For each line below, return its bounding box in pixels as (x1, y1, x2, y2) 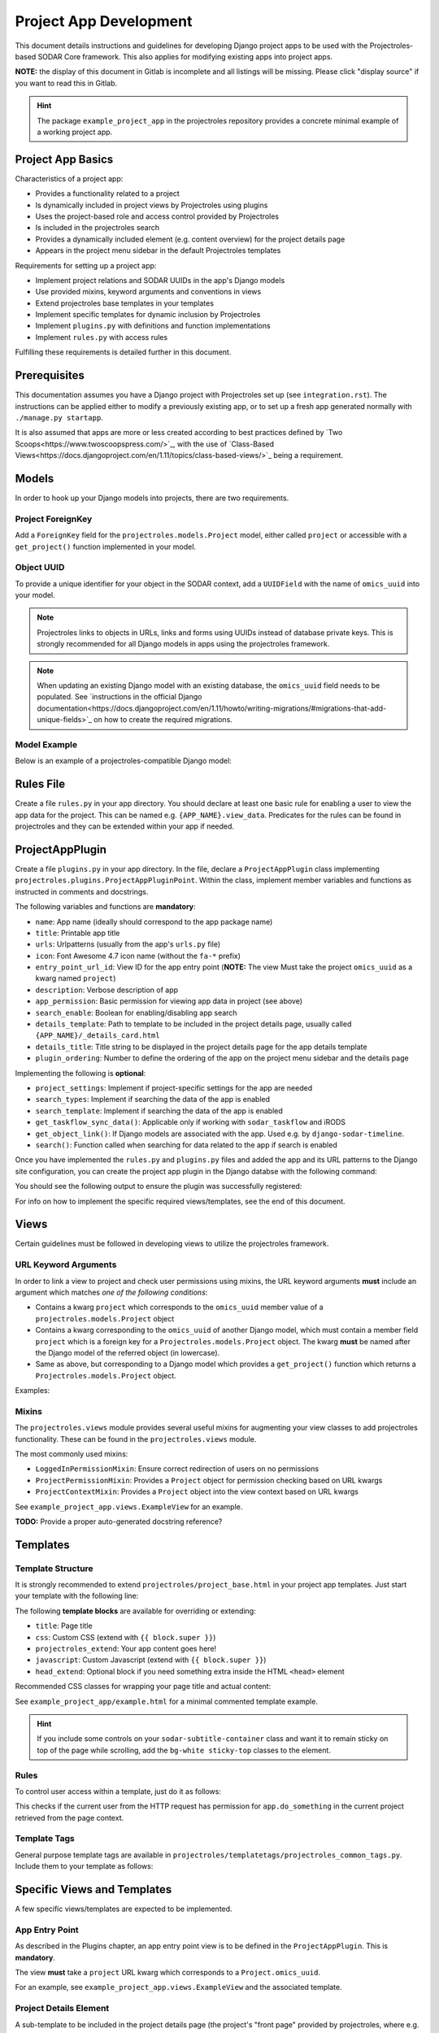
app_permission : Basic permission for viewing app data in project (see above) (35, 996, 303, 1006)
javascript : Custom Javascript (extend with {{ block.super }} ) (35, 1655, 267, 1665)
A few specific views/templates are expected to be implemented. (15, 1904, 233, 1914)
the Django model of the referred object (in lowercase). (35, 1347, 220, 1357)
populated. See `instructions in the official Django (37, 692, 202, 702)
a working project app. (37, 127, 113, 137)
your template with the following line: (15, 1591, 139, 1601)
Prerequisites (15, 368, 85, 382)
